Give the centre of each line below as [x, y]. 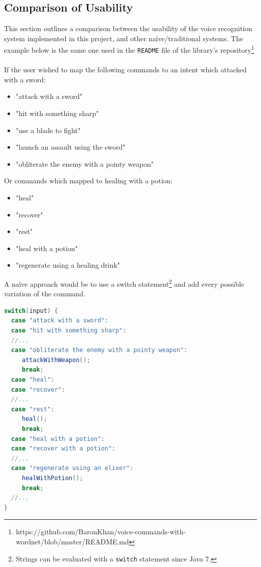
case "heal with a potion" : [58, 439]
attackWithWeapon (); [56, 360]
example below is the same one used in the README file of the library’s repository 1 [129, 49]
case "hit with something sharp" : [69, 331]
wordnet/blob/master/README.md [72, 541]
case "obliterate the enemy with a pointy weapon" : [99, 350]
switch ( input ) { [31, 311]
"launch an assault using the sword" [71, 147]
